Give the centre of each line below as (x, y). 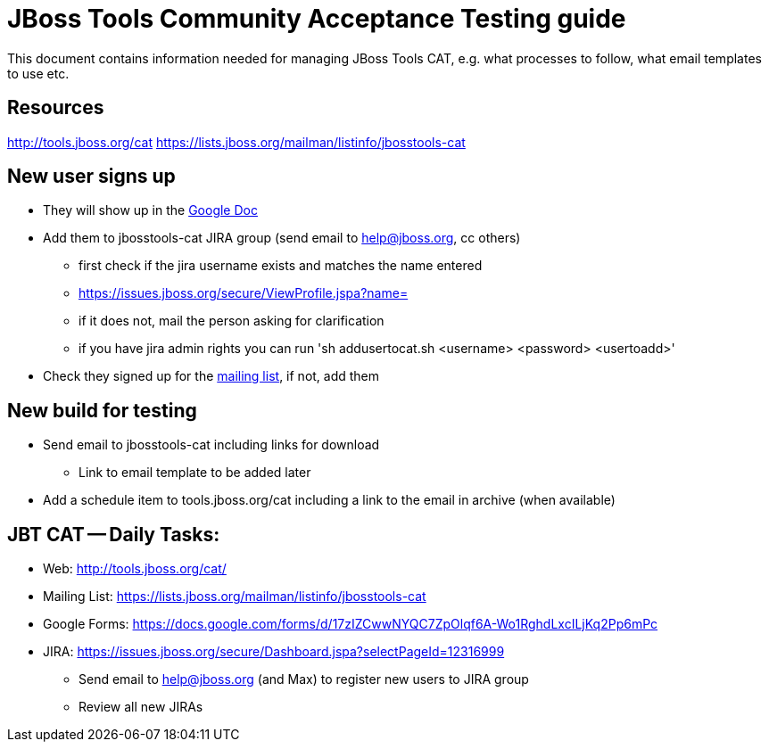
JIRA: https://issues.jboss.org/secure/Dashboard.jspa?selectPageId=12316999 (274, 652)
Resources (56, 108)
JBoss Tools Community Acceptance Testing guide (317, 19)
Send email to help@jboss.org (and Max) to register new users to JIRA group (304, 679)
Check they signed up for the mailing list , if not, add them (211, 376)
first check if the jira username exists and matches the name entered (281, 266)
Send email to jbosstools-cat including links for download (211, 445)
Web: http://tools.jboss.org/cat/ (135, 569)
